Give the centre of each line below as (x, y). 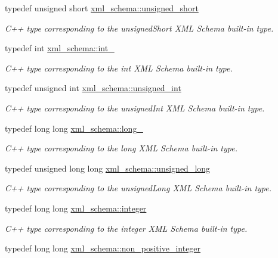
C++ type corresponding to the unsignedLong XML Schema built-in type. (138, 188)
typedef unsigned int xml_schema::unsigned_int (93, 88)
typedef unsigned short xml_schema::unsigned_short (102, 8)
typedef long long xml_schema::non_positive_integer (103, 248)
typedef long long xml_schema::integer (76, 208)
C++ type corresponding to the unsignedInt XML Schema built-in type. (135, 108)
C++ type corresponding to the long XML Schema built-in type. (121, 148)
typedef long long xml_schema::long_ (74, 128)
